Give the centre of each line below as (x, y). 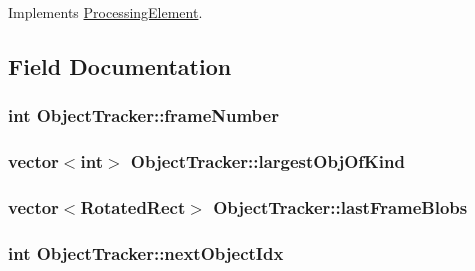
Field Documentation (120, 65)
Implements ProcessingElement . (105, 12)
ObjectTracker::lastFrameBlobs (340, 206)
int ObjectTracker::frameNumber (143, 115)
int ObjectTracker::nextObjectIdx (146, 252)
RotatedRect (133, 206)
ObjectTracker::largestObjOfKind (267, 161)
